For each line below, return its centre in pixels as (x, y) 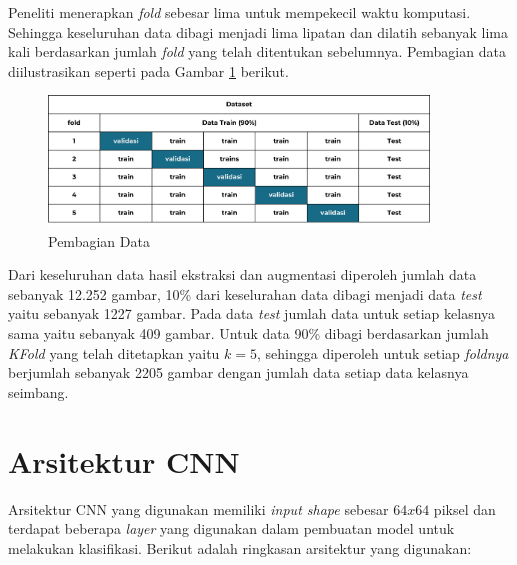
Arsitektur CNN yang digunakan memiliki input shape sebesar (198, 508)
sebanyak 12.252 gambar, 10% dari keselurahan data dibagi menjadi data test (245, 293)
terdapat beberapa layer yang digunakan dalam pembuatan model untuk (231, 528)
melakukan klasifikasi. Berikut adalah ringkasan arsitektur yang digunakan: (240, 547)
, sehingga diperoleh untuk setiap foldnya (383, 352)
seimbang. (38, 391)
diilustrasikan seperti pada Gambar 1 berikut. (148, 70)
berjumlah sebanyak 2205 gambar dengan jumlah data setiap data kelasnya (238, 372)
